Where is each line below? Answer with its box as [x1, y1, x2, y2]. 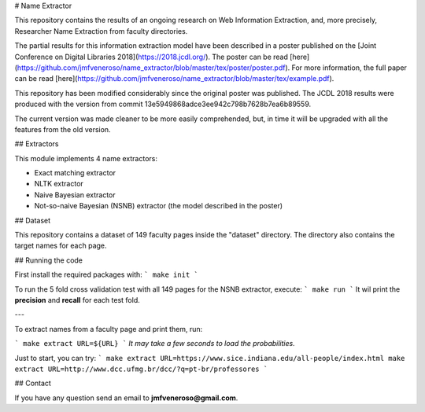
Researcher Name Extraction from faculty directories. [14, 26, 188, 35]
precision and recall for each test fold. [14, 295, 141, 304]
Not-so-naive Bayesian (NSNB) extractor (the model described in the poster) [34, 201, 283, 211]
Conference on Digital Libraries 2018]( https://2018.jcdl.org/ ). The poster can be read [14, 52, 289, 61]
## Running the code [14, 256, 83, 265]
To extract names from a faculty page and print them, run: [14, 324, 203, 333]
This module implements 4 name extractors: [14, 153, 157, 163]
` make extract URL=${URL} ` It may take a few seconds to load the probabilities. [14, 339, 295, 348]
